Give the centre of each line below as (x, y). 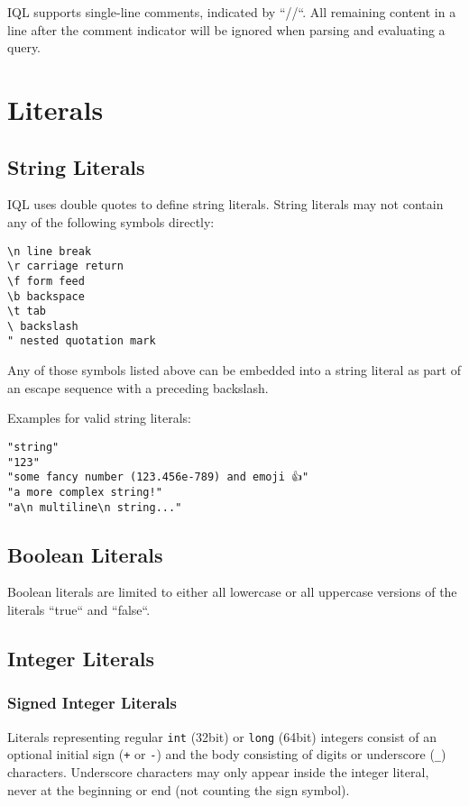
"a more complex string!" (85, 492)
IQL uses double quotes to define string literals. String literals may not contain (225, 204)
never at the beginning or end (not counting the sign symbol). (179, 789)
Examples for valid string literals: (99, 418)
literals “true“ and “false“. (79, 609)
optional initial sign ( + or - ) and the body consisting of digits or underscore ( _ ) (227, 754)
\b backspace (46, 296)
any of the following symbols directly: (111, 221)
